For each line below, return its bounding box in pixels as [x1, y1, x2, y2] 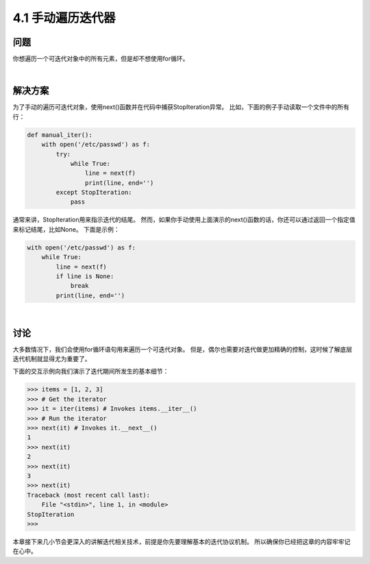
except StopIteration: [56, 188, 133, 197]
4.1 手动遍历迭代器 [12, 10, 116, 25]
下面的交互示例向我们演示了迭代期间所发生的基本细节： [12, 367, 169, 376]
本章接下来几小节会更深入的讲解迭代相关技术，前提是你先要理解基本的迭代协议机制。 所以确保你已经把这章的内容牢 [12, 537, 338, 545]
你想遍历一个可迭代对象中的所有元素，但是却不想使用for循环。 [12, 55, 189, 63]
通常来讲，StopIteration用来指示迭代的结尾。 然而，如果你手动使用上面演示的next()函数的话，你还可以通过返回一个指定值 [12, 216, 356, 224]
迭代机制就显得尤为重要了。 [12, 355, 91, 363]
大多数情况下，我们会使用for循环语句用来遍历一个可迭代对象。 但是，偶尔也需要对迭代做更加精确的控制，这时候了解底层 [12, 345, 353, 353]
